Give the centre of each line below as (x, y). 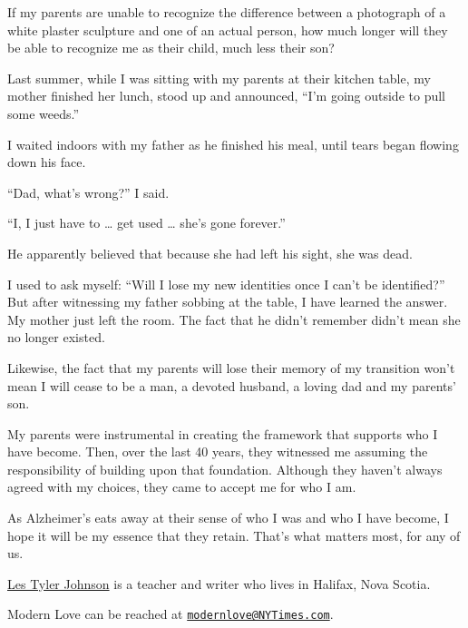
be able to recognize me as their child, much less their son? (171, 48)
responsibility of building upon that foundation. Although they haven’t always (225, 469)
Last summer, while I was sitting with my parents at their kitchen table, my (219, 78)
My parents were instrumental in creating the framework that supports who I (223, 433)
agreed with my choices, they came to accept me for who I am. (182, 487)
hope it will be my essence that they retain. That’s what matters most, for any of (234, 535)
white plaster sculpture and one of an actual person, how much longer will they (228, 29)
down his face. (47, 162)
